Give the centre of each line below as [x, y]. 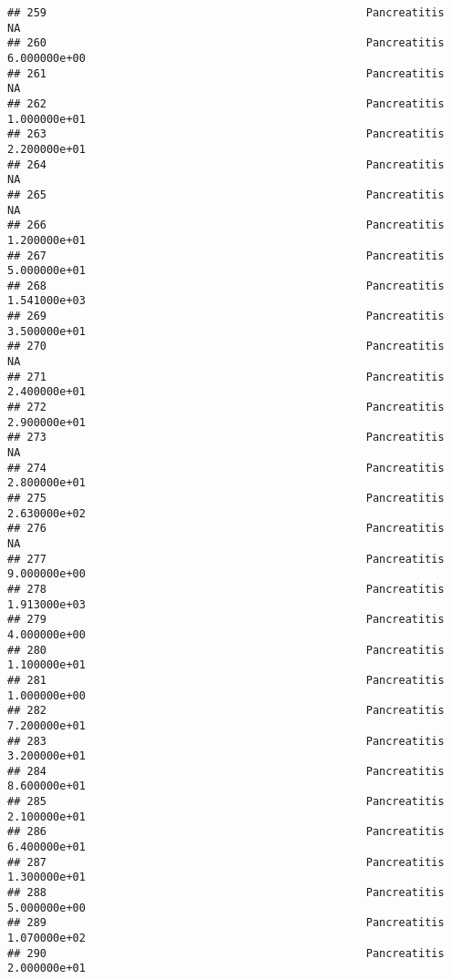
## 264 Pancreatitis [226, 164]
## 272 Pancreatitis [226, 408]
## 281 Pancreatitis [226, 680]
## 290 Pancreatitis [226, 953]
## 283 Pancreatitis [226, 741]
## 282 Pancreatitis [226, 711]
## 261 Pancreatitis [226, 73]
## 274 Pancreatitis [226, 468]
